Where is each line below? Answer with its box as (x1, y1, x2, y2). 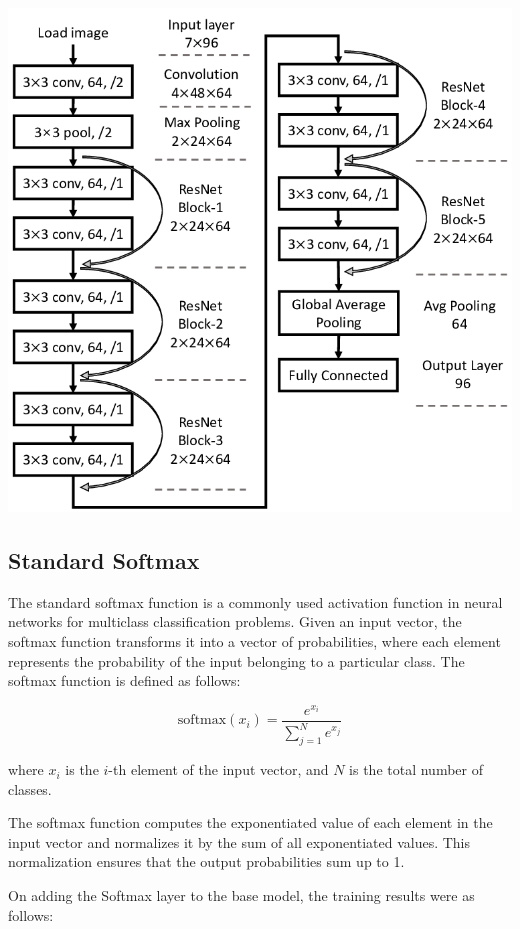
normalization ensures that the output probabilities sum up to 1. (8, 851, 405, 872)
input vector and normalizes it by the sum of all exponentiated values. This (8, 831, 470, 852)
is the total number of (349, 759, 483, 780)
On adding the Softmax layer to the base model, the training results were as (8, 885, 475, 906)
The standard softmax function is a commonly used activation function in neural (8, 591, 503, 612)
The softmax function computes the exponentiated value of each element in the (8, 812, 493, 833)
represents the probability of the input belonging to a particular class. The (8, 650, 465, 671)
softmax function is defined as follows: (8, 670, 241, 691)
